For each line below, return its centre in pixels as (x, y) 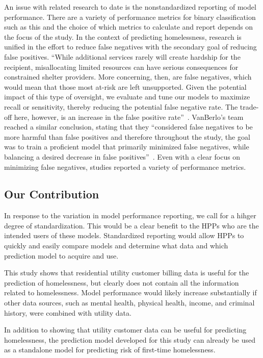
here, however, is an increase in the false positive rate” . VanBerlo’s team (129, 117)
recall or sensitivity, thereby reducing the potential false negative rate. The (121, 106)
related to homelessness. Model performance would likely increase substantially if (130, 292)
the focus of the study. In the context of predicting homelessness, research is (123, 36)
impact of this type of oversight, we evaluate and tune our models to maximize (127, 97)
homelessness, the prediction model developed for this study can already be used (130, 339)
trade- (249, 106)
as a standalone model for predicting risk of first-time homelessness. (110, 350)
